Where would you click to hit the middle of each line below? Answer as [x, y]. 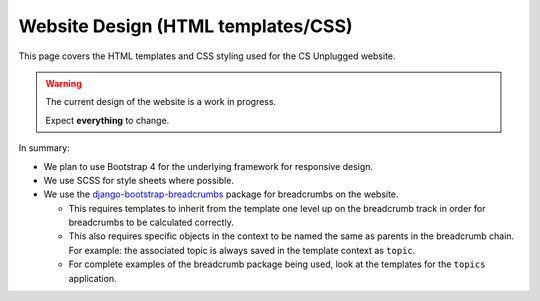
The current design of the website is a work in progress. [161, 102]
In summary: [44, 148]
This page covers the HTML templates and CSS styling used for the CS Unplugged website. [207, 56]
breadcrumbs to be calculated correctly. [151, 222]
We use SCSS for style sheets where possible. [139, 180]
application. [92, 278]
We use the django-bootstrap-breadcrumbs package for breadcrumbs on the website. [221, 194]
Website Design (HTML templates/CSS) [186, 26]
